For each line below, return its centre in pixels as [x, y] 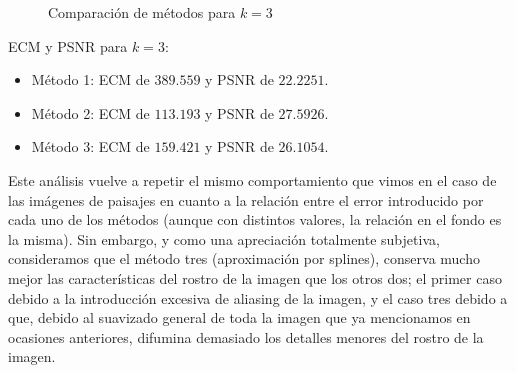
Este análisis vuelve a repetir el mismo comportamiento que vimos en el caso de [252, 179]
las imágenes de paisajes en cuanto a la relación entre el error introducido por [246, 199]
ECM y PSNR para [68, 45]
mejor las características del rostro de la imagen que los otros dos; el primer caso [255, 277]
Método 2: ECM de [90, 112]
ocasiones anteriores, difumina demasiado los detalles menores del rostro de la [246, 336]
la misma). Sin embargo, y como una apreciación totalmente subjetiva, [224, 238]
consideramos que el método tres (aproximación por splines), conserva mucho [244, 258]
